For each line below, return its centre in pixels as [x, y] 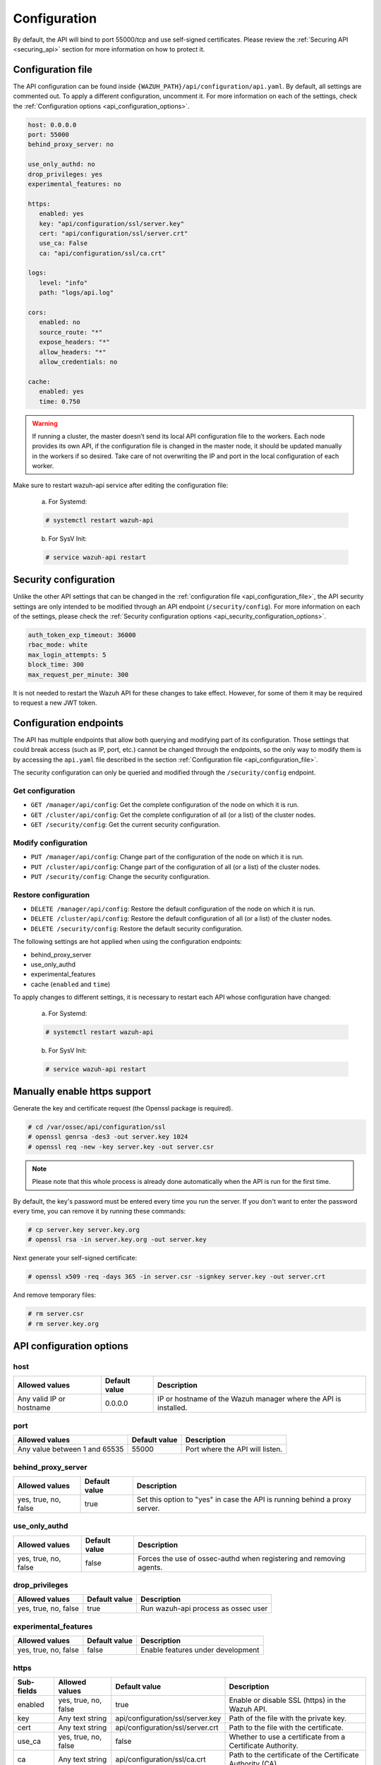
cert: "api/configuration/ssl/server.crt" [114, 233]
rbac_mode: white [58, 645]
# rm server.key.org [63, 1323]
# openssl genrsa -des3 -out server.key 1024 [108, 1137]
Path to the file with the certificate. [286, 1728]
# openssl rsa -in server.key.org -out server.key [117, 1240]
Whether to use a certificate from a [287, 1737]
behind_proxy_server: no [71, 144]
